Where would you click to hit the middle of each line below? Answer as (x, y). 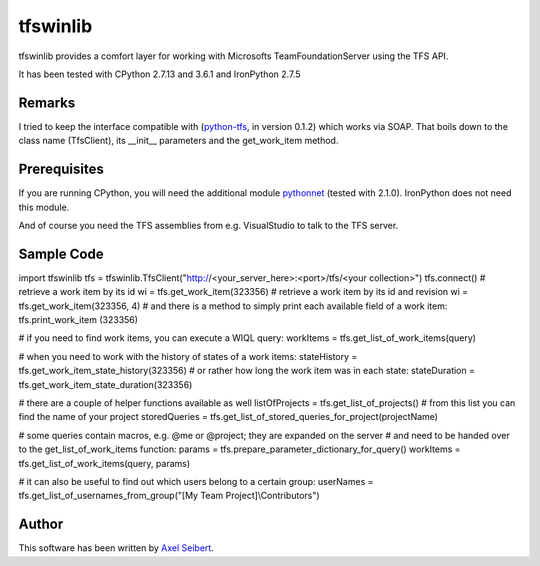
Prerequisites (61, 169)
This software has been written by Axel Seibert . (116, 548)
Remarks (47, 102)
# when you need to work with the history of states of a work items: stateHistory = (188, 356)
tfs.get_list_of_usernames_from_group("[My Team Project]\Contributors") (169, 496)
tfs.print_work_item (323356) (78, 319)
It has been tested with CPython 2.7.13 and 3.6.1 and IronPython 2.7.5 (159, 74)
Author (41, 524)
